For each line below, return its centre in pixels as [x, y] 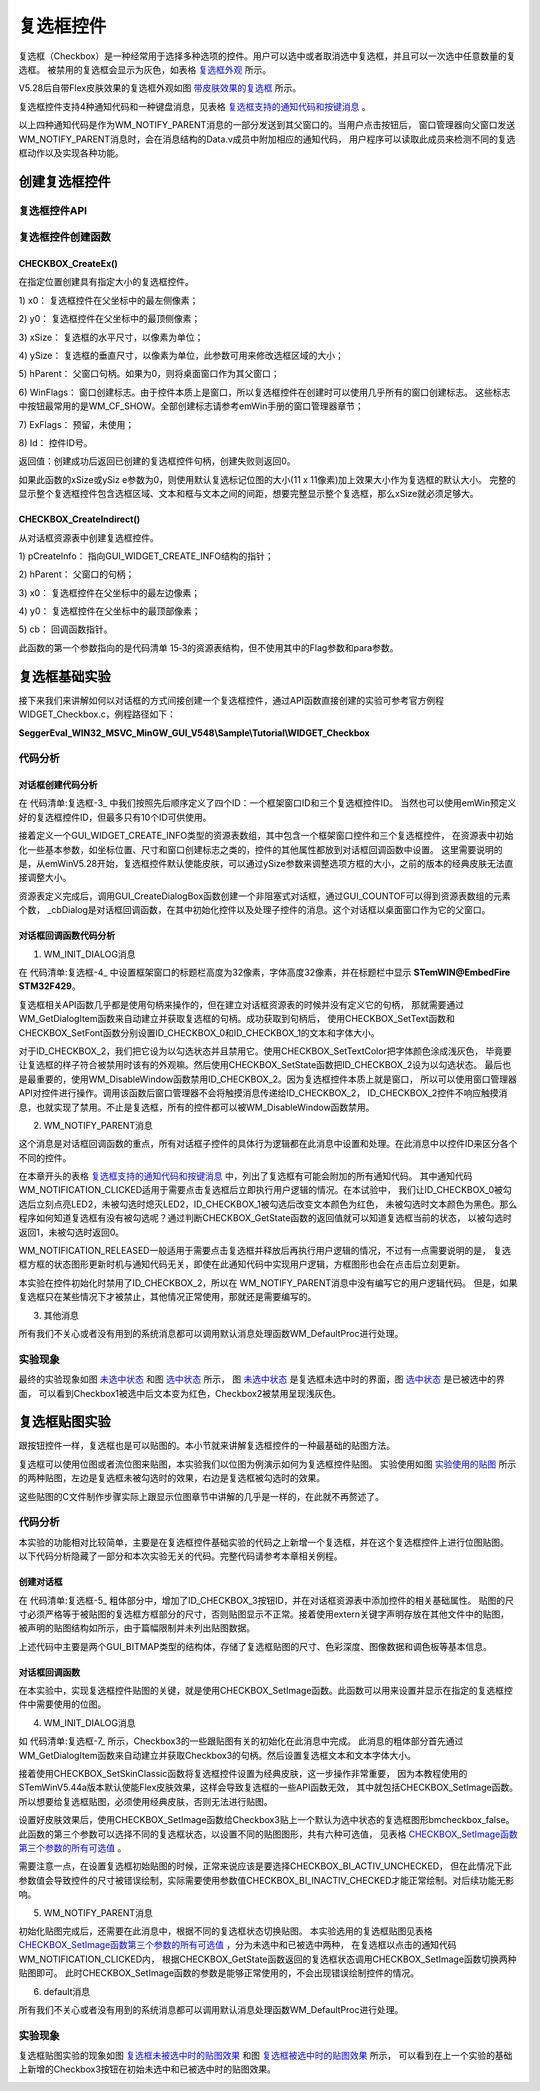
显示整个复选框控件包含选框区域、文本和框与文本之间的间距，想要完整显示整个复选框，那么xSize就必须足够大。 [248, 494]
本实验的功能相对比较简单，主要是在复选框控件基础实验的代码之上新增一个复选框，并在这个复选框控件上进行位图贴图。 [263, 1542]
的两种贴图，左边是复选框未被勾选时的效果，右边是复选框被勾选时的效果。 [171, 1478]
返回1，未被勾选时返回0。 [71, 1232]
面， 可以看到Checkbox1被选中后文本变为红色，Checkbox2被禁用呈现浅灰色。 [180, 1393]
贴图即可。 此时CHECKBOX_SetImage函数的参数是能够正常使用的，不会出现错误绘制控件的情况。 [219, 1973]
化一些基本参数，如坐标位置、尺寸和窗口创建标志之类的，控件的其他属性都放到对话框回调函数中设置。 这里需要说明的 [260, 849]
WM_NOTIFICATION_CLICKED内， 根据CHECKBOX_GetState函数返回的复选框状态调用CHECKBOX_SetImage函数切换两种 [267, 1959]
